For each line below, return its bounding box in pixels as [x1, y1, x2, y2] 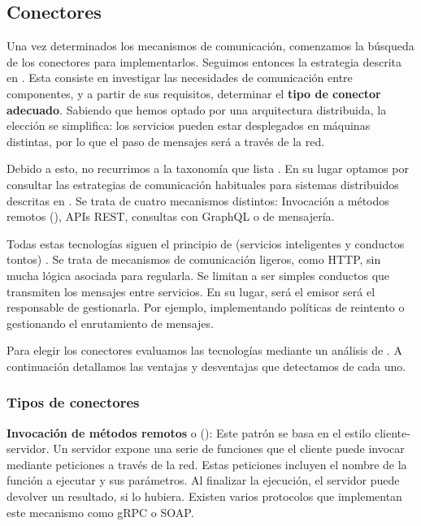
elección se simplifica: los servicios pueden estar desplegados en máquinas [7, 117, 371, 134]
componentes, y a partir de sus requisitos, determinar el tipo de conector [7, 84, 381, 101]
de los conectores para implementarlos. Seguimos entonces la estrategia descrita [7, 53, 401, 70]
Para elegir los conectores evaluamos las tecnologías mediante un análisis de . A [7, 342, 402, 359]
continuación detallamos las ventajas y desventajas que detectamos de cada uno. [7, 357, 406, 374]
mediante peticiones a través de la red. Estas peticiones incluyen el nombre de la [7, 455, 407, 472]
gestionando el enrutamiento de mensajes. [7, 314, 214, 331]
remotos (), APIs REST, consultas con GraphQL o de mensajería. [7, 208, 335, 225]
